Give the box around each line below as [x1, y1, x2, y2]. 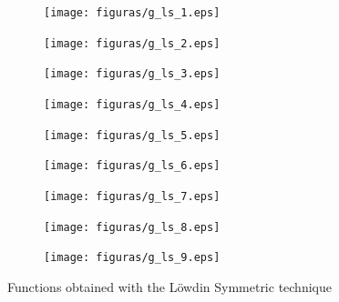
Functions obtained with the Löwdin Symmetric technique [7, 277, 332, 296]
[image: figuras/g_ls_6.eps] [44, 159, 221, 173]
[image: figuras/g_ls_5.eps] [44, 128, 221, 142]
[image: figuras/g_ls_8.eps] [44, 220, 221, 234]
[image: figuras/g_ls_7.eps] [44, 189, 221, 203]
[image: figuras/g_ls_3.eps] [44, 67, 221, 81]
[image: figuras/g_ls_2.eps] [44, 36, 221, 50]
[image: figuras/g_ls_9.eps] [44, 251, 221, 265]
